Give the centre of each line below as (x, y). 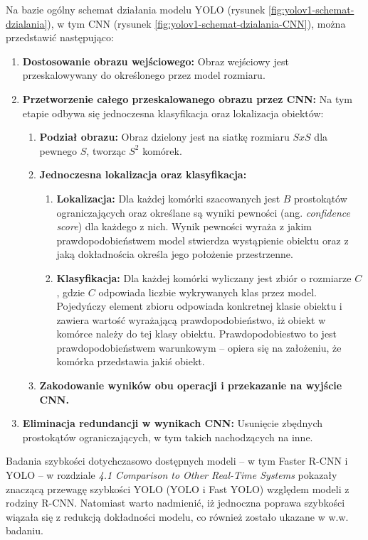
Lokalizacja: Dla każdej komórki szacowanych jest (168, 198)
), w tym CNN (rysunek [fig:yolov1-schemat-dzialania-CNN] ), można (196, 23)
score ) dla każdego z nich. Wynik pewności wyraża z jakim (184, 226)
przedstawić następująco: (60, 37)
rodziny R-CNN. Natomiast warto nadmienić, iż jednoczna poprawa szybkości (175, 503)
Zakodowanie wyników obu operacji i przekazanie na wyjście (191, 385)
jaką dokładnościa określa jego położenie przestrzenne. (175, 254)
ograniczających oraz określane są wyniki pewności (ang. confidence (203, 212)
